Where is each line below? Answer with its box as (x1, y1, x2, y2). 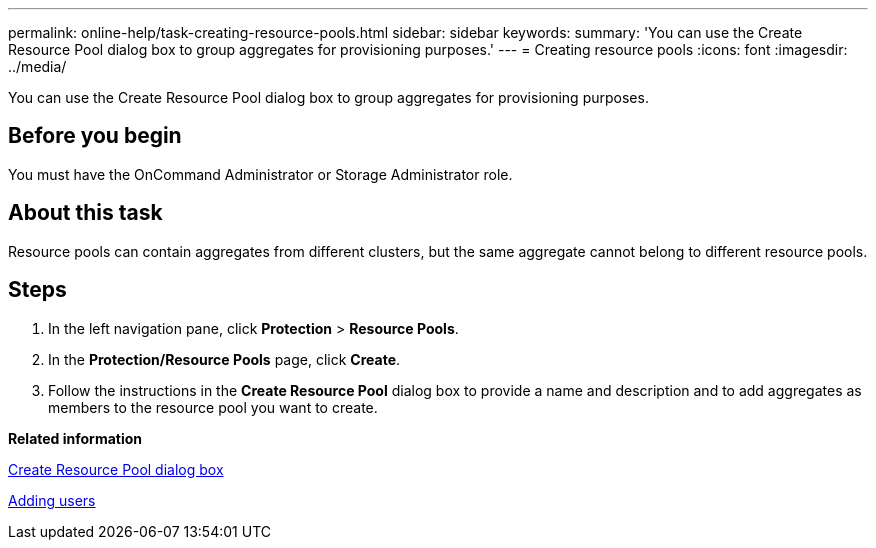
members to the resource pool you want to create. (48, 398, 378, 416)
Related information (8, 429, 143, 447)
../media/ (8, 58, 67, 75)
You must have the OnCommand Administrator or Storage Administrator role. (8, 165, 513, 183)
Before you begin (8, 123, 182, 149)
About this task (8, 200, 163, 226)
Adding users (8, 491, 96, 509)
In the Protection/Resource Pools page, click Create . (48, 350, 401, 368)
